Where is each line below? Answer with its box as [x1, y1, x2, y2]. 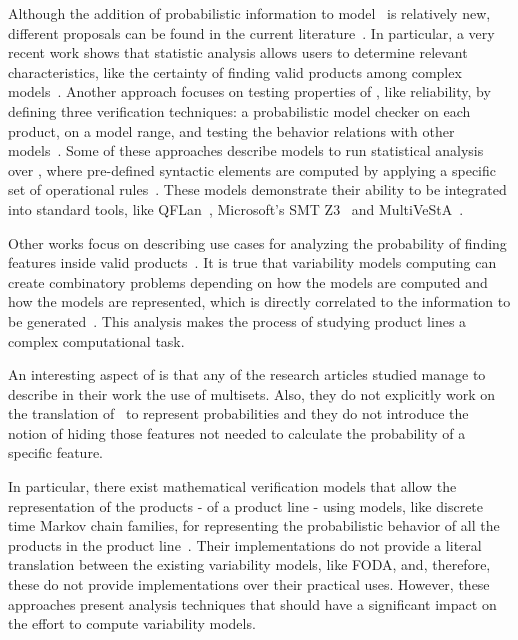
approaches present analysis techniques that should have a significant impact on [8, 593, 497, 614]
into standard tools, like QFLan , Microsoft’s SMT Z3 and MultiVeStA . [8, 198, 464, 219]
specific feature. [8, 442, 104, 463]
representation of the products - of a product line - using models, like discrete [8, 495, 484, 516]
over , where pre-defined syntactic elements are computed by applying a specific [8, 159, 497, 180]
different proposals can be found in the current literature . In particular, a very [8, 22, 495, 43]
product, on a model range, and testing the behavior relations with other [8, 120, 455, 141]
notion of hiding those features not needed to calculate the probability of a [8, 422, 466, 443]
